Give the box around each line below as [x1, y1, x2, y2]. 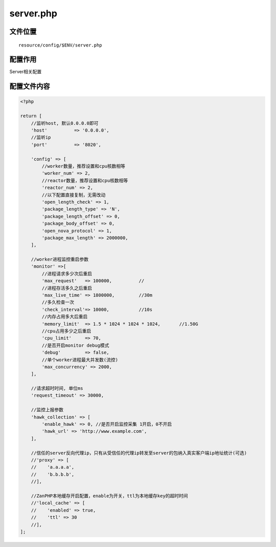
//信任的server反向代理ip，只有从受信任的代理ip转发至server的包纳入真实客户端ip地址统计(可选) [31, 450, 247, 456]
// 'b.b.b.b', [31, 471, 75, 477]
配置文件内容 [9, 82, 50, 91]
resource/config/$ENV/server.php [18, 42, 102, 48]
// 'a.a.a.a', [31, 464, 75, 470]
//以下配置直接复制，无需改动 [41, 192, 106, 198]
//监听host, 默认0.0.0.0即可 [31, 120, 99, 126]
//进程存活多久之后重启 [41, 285, 92, 291]
